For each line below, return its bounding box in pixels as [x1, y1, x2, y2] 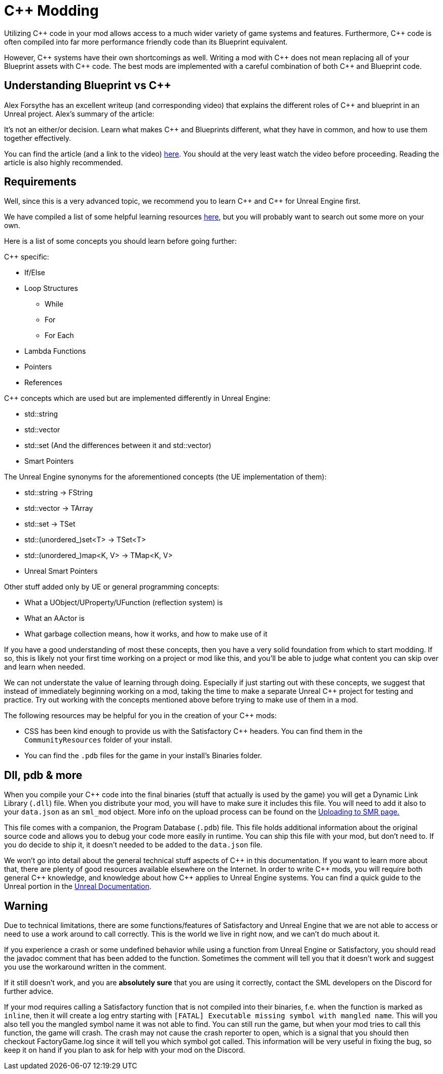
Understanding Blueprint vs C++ [4, 79, 171, 92]
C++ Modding [4, 2, 99, 19]
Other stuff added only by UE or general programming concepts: [4, 582, 219, 591]
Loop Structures [24, 284, 78, 293]
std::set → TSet [24, 520, 76, 529]
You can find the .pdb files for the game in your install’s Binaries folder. [24, 751, 262, 760]
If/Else [24, 268, 45, 277]
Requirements [4, 175, 77, 189]
